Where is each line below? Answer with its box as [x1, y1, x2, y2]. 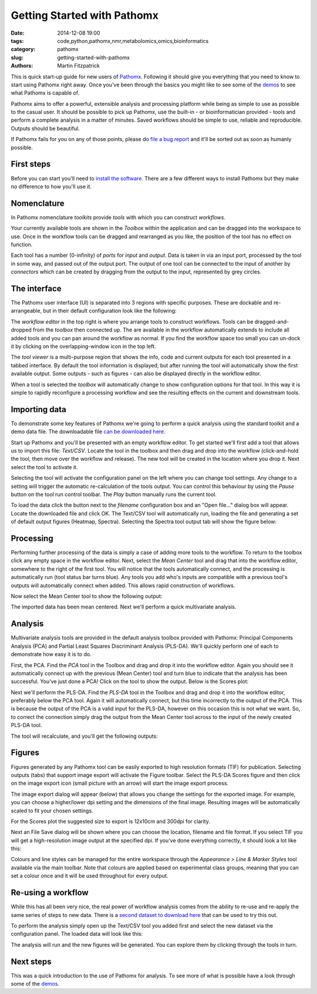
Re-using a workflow [11, 888, 89, 898]
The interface [11, 283, 62, 293]
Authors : [11, 62, 33, 69]
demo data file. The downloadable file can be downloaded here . [11, 428, 166, 435]
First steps [11, 159, 51, 169]
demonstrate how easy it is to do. [11, 651, 92, 658]
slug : [11, 53, 23, 61]
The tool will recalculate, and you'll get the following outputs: [11, 732, 158, 739]
